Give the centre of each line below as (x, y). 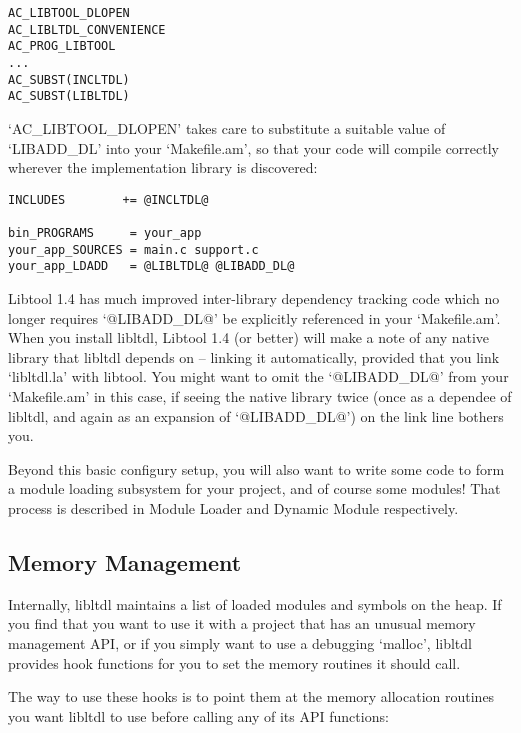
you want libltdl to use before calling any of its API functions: (198, 715)
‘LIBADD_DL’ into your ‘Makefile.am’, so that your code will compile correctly (254, 147)
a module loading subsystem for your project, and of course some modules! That (254, 488)
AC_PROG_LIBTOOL (62, 46)
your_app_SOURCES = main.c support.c (133, 249)
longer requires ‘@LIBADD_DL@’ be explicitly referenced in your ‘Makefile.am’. (254, 317)
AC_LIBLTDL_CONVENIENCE (87, 29)
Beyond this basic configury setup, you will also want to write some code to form (256, 468)
